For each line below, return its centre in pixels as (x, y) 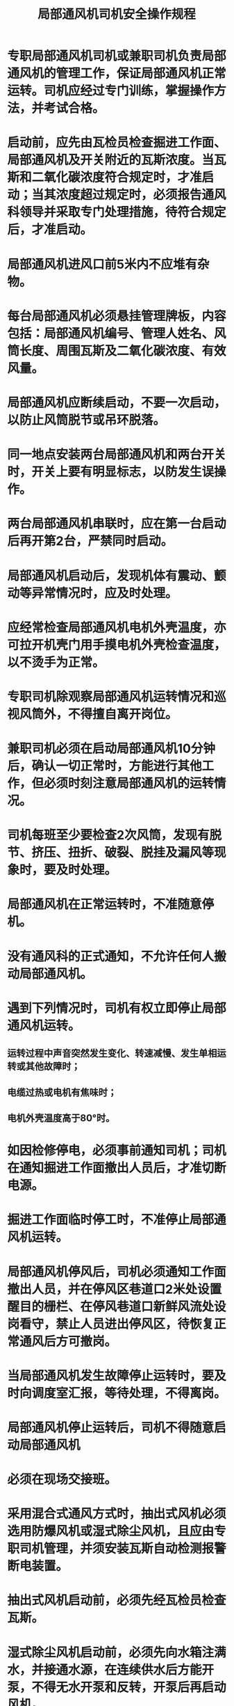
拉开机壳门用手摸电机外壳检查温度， (123, 645)
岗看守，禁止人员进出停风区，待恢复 (111, 1324)
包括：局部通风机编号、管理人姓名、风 (117, 333)
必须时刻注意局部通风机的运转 (129, 783)
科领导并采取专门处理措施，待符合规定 (117, 212)
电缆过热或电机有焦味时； (62, 1092)
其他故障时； (53, 1067)
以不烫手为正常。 (56, 662)
